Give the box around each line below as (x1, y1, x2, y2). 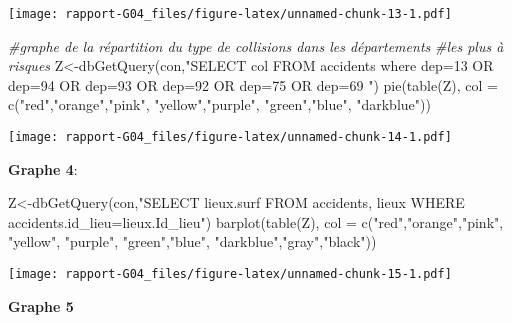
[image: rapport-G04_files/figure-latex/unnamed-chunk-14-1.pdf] (8, 130, 452, 145)
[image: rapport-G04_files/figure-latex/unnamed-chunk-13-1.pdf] (8, 7, 452, 21)
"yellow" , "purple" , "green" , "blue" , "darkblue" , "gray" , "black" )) (8, 231, 377, 252)
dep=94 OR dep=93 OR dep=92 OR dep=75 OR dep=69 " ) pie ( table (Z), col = (8, 74, 498, 95)
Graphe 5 (8, 295, 74, 316)
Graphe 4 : (8, 158, 78, 179)
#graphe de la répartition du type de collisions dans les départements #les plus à (8, 35, 504, 56)
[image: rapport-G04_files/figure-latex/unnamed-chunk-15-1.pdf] (8, 267, 452, 282)
